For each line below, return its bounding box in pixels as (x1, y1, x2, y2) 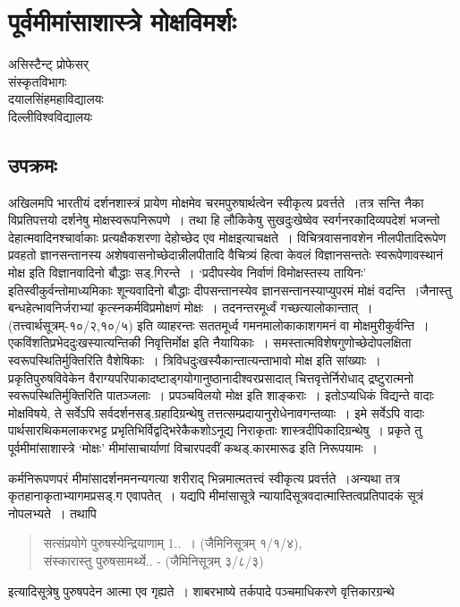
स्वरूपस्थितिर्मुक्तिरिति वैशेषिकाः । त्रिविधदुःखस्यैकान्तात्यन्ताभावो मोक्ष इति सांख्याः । (8, 351, 381, 370)
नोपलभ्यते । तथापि (8, 503, 97, 522)
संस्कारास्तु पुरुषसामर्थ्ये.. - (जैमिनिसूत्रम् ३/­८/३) (43, 551, 264, 569)
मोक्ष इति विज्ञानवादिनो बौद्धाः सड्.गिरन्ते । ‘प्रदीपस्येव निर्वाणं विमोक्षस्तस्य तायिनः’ (8, 263, 367, 282)
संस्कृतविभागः (8, 72, 67, 90)
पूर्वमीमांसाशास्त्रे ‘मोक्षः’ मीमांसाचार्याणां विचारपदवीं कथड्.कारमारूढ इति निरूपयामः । (8, 439, 378, 457)
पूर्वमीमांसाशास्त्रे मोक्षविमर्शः (8, 3, 236, 39)
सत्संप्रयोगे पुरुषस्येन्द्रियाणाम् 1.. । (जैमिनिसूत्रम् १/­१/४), (43, 534, 302, 552)
